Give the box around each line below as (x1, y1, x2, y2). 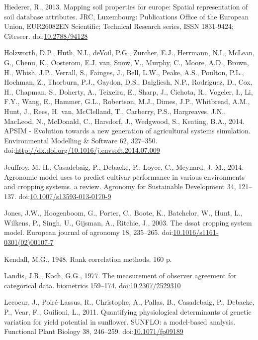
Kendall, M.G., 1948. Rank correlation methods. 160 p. (4, 253, 172, 264)
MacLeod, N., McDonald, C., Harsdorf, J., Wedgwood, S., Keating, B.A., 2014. (4, 115, 245, 126)
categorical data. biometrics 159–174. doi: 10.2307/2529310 (4, 280, 181, 290)
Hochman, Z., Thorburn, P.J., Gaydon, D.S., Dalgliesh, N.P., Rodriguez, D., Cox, (4, 77, 253, 87)
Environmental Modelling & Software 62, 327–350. (4, 135, 158, 145)
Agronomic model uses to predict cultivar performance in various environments (4, 171, 245, 182)
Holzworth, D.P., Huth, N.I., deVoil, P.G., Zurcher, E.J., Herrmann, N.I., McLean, (4, 47, 255, 58)
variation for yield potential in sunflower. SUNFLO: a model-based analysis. (4, 316, 236, 327)
